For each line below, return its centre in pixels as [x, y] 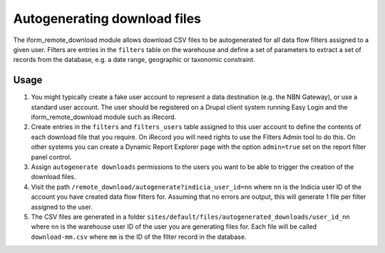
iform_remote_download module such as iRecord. [104, 117]
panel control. [51, 157]
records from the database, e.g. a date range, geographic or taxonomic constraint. [134, 60]
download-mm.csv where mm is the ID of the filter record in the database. [139, 237]
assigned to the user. [62, 207]
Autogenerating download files [107, 19]
